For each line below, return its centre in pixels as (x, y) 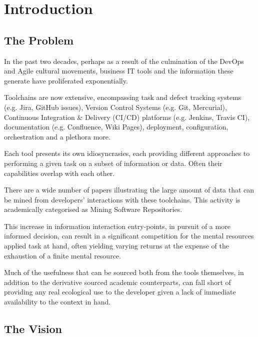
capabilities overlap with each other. (59, 173)
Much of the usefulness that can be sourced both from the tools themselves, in (124, 272)
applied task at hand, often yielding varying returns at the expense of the (116, 246)
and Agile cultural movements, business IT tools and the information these (119, 71)
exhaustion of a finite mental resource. (62, 255)
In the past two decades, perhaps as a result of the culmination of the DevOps (124, 61)
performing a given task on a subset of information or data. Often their (113, 163)
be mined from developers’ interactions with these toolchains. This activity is (122, 199)
